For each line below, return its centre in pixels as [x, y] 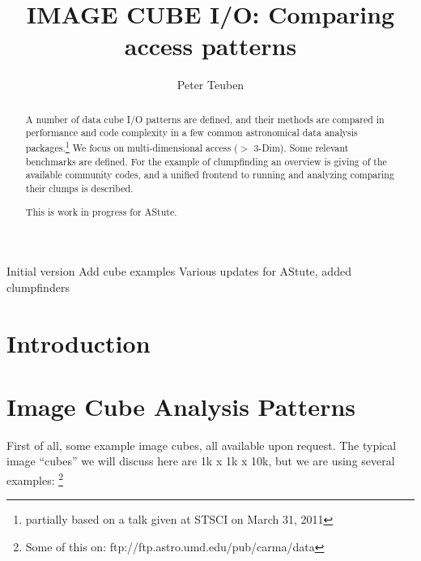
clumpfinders [38, 287]
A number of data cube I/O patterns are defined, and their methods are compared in [205, 119]
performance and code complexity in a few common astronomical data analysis [191, 133]
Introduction [79, 343]
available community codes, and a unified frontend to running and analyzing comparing [210, 175]
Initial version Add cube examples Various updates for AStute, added [179, 271]
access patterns [210, 46]
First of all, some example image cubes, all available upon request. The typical [202, 445]
